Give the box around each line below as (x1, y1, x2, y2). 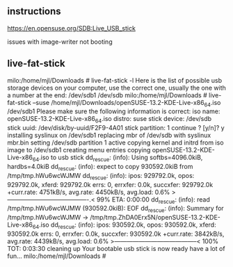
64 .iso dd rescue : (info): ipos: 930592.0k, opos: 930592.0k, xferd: (32, 220, 217, 230)
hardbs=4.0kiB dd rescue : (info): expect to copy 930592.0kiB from (7, 163, 193, 172)
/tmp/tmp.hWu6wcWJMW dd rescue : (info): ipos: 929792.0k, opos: (7, 171, 195, 181)
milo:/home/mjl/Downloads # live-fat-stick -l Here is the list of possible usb (7, 76, 223, 84)
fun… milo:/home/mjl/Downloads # (7, 252, 106, 260)
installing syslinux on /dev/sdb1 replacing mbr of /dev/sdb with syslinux (7, 131, 211, 140)
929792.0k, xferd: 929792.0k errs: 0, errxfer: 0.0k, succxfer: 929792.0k (7, 180, 214, 188)
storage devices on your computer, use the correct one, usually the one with (7, 83, 226, 92)
